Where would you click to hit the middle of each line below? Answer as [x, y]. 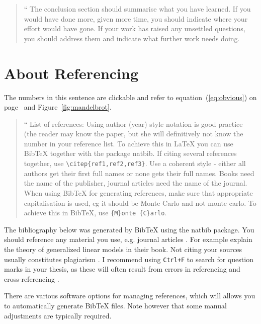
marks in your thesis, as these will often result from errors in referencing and [122, 269]
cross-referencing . [32, 278]
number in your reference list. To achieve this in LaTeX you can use [128, 143]
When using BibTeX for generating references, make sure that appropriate [138, 192]
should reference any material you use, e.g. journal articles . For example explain [128, 239]
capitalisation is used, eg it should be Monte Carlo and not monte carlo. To [140, 202]
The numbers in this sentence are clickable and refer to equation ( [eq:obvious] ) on [130, 97]
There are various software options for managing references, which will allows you [130, 296]
